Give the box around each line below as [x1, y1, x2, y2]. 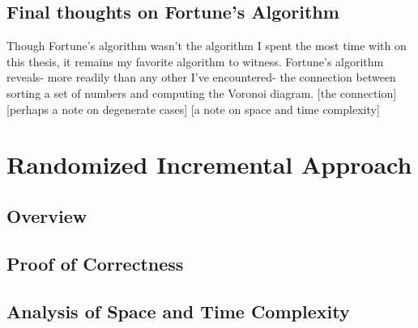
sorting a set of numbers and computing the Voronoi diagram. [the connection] [6, 84, 397, 101]
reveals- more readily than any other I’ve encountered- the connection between [6, 69, 396, 86]
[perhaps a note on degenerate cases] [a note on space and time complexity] [6, 100, 380, 117]
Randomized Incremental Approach [6, 148, 412, 181]
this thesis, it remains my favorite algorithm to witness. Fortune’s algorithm [6, 53, 384, 69]
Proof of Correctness [6, 250, 184, 275]
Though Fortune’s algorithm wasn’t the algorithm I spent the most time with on [6, 37, 407, 54]
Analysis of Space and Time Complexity [6, 298, 350, 323]
